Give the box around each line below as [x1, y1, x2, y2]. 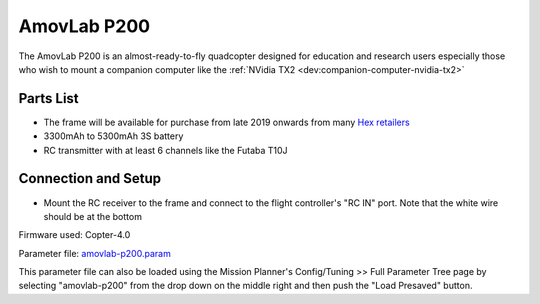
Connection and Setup [18, 170, 162, 187]
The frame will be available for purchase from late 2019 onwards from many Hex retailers [43, 116, 410, 128]
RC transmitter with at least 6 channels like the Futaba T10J [43, 144, 289, 156]
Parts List [18, 90, 79, 107]
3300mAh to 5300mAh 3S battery [43, 130, 184, 142]
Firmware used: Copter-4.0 [18, 229, 131, 241]
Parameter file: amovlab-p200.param [18, 247, 172, 259]
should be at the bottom [43, 210, 142, 222]
